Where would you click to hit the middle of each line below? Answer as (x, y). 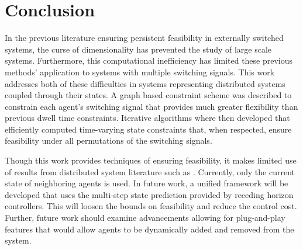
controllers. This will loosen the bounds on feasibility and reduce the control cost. (151, 206)
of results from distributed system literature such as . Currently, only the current (150, 171)
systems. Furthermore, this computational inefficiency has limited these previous (149, 60)
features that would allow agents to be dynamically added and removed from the (149, 229)
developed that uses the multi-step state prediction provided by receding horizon (149, 194)
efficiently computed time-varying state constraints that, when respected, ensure (148, 129)
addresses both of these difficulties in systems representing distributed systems (145, 83)
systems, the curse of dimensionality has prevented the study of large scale (138, 49)
